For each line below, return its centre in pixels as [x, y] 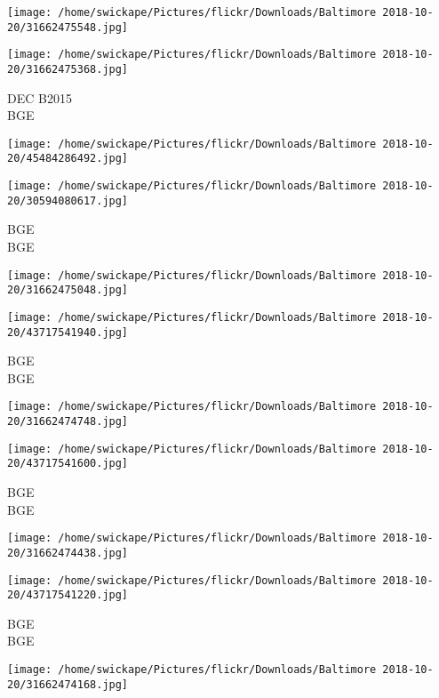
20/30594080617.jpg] [68, 201]
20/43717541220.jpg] [68, 595]
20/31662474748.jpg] [68, 422]
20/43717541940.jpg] [68, 332]
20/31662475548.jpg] [68, 27]
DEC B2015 [40, 97]
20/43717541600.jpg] [68, 464]
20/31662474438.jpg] [68, 553]
